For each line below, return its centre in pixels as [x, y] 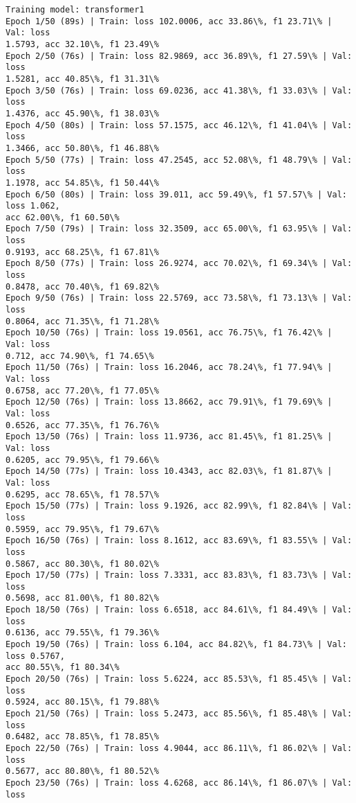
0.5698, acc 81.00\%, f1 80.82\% [82, 598]
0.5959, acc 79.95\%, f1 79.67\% [82, 529]
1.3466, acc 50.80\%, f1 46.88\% [82, 148]
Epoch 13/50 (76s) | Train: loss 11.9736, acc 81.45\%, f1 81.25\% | [169, 437]
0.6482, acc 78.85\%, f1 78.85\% [82, 737]
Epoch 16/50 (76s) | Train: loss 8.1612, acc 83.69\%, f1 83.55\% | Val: [179, 541]
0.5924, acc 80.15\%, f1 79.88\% [82, 702]
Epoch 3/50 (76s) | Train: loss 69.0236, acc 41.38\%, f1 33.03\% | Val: [179, 90]
